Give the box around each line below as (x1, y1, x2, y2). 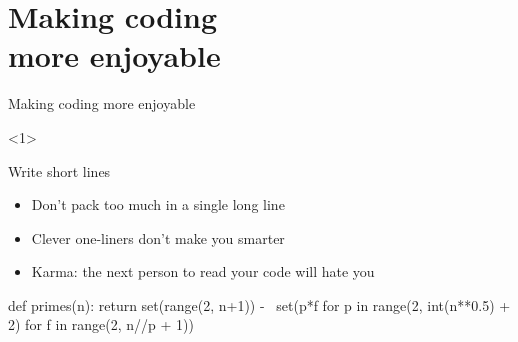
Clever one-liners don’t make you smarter (31, 227, 285, 248)
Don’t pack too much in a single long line (31, 194, 285, 215)
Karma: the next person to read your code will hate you (31, 261, 375, 282)
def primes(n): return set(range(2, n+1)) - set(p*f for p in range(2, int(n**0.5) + (8, 294, 511, 315)
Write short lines (8, 160, 111, 181)
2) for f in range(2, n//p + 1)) (8, 314, 194, 335)
